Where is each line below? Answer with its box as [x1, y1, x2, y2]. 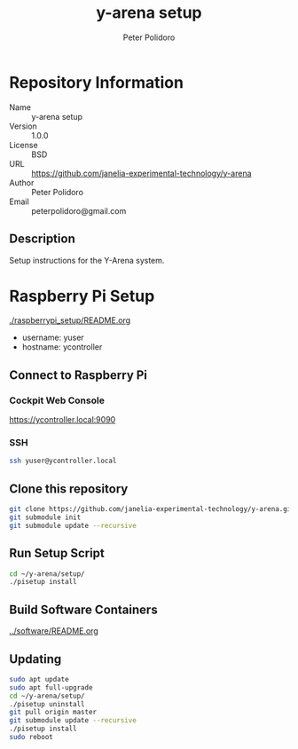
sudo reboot [9, 733, 53, 742]
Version [9, 121, 37, 131]
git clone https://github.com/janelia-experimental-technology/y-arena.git [9, 505, 295, 514]
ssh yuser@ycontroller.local [9, 456, 117, 466]
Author [9, 177, 35, 188]
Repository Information [9, 72, 184, 92]
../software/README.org [9, 626, 99, 636]
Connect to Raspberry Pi [9, 367, 148, 382]
